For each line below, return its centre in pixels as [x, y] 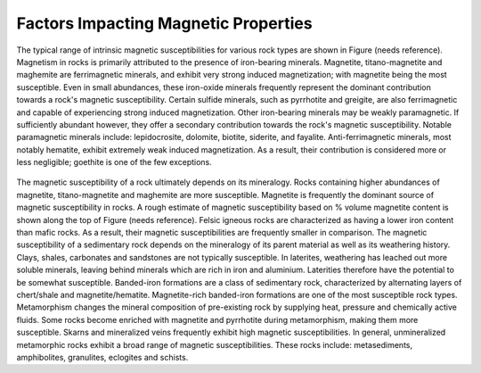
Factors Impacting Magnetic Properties [164, 23]
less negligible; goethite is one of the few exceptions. [114, 162]
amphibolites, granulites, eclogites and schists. [102, 357]
